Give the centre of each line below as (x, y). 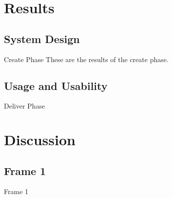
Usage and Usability (56, 85)
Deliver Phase (25, 106)
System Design (42, 38)
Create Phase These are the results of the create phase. (86, 59)
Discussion (40, 140)
